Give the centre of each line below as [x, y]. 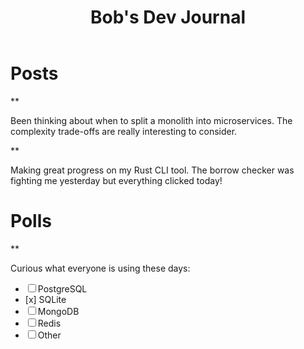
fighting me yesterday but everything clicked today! [116, 180]
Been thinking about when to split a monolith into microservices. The [151, 120]
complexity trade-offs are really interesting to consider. [124, 131]
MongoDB [58, 311]
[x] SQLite [45, 299]
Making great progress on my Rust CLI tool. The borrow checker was [152, 170]
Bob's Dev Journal [168, 17]
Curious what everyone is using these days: [100, 268]
